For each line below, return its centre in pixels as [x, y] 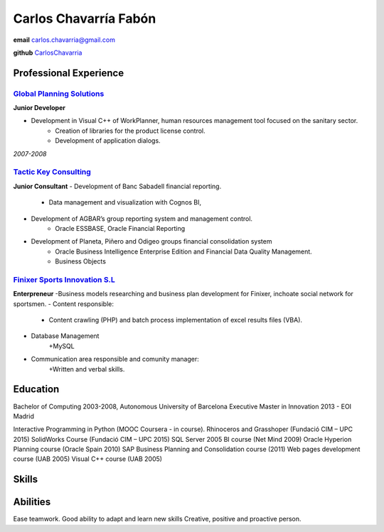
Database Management [65, 336]
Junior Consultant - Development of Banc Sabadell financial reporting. [117, 186]
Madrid [24, 416]
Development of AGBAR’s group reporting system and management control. [142, 218]
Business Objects [81, 261]
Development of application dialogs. [108, 141]
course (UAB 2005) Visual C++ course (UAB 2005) [88, 459]
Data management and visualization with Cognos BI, [125, 202]
